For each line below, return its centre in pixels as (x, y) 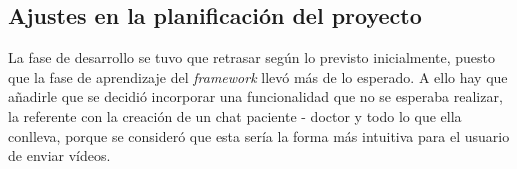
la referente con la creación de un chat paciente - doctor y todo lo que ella (235, 115)
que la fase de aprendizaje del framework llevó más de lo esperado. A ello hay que (258, 76)
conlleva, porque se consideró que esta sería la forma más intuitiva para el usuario (259, 135)
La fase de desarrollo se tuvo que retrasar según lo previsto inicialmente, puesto (252, 57)
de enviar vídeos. (59, 155)
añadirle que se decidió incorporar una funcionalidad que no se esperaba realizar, (255, 96)
